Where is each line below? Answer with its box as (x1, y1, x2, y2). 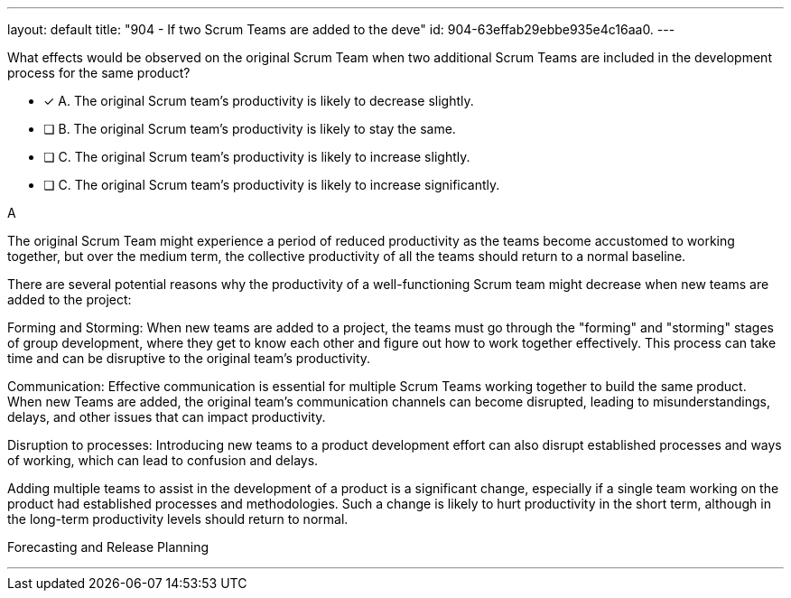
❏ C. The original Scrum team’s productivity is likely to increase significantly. (43, 177, 500, 192)
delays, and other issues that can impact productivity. (7, 409, 326, 425)
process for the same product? (7, 65, 191, 80)
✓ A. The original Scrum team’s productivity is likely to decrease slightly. (43, 93, 474, 108)
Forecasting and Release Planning (7, 539, 209, 555)
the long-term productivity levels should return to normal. (7, 511, 349, 527)
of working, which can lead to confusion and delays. (7, 453, 319, 468)
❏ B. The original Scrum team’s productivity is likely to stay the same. (43, 121, 456, 136)
